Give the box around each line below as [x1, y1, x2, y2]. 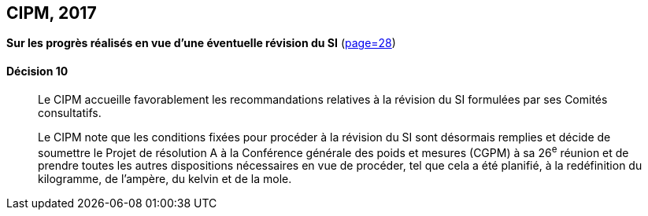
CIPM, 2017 [6, 3, 97, 23]
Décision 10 [6, 64, 69, 79]
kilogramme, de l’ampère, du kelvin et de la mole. [38, 172, 292, 186]
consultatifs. [38, 105, 102, 119]
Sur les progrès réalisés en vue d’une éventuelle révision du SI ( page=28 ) [6, 36, 396, 50]
